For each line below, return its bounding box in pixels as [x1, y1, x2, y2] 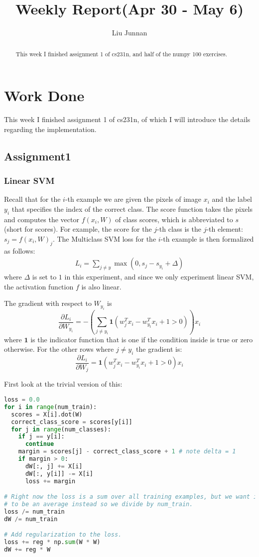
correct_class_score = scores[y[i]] [11, 418, 132, 425]
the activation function [4, 281, 74, 291]
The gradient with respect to [4, 298, 92, 308]
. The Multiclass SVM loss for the [52, 233, 156, 244]
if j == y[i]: [18, 433, 65, 440]
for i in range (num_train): [4, 403, 97, 411]
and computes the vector [4, 214, 79, 224]
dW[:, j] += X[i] [25, 462, 83, 470]
